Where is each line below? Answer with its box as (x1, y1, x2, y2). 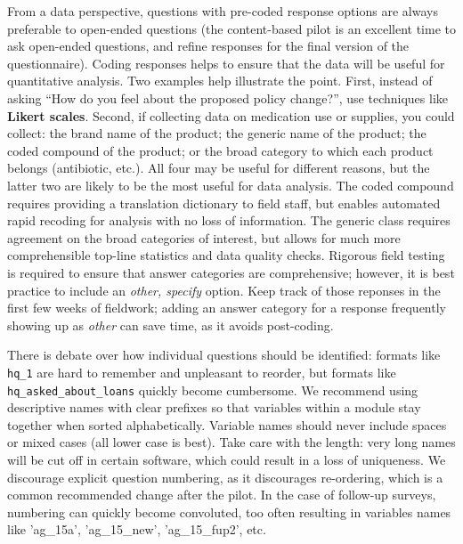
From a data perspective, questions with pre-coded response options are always (7, 2, 438, 20)
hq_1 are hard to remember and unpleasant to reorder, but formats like (7, 362, 396, 381)
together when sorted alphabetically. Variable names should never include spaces (7, 415, 447, 434)
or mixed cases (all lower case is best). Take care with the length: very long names (7, 433, 456, 451)
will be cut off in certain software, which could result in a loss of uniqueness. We (7, 450, 446, 468)
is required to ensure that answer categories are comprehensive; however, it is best (7, 263, 455, 281)
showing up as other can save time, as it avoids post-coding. (7, 315, 334, 334)
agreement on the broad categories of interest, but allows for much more (7, 228, 401, 247)
